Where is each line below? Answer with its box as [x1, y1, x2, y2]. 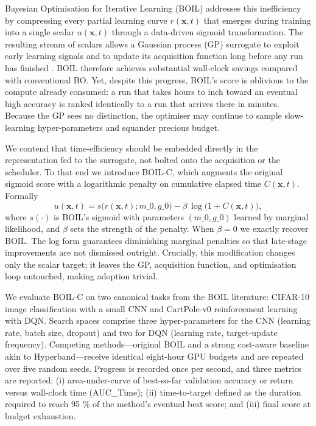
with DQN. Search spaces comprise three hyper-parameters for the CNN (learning [5, 314, 311, 327]
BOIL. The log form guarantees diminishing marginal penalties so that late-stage [5, 234, 307, 246]
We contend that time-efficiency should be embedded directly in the [5, 141, 258, 154]
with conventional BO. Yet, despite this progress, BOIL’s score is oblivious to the [5, 73, 309, 86]
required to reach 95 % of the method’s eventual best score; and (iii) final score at [5, 397, 311, 410]
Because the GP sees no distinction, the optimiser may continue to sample [5, 109, 282, 122]
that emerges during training [203, 13, 311, 26]
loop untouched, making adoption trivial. [5, 270, 158, 282]
